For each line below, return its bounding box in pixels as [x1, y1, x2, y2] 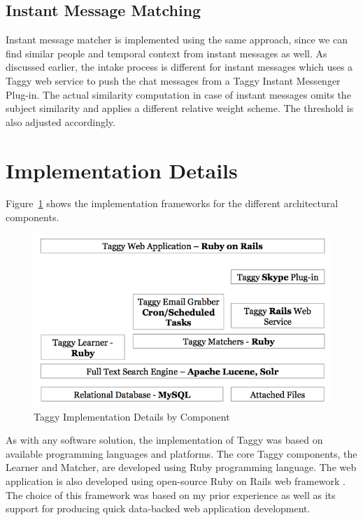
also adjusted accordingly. [6, 114, 115, 129]
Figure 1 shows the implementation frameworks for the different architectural [6, 196, 339, 211]
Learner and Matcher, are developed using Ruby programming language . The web [6, 460, 357, 475]
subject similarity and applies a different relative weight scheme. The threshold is [6, 101, 354, 115]
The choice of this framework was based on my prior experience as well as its [6, 487, 336, 502]
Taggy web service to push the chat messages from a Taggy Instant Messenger [6, 73, 341, 87]
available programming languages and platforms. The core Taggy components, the [6, 446, 357, 461]
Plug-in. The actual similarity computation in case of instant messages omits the [6, 87, 351, 101]
